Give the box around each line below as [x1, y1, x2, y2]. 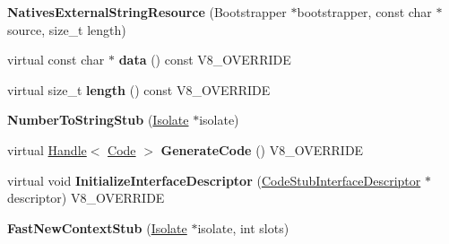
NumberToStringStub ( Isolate [7, 110, 189, 129]
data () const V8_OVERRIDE [118, 50, 291, 69]
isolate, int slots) [197, 218, 289, 237]
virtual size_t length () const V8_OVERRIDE [7, 80, 271, 99]
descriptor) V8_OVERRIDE [7, 188, 165, 207]
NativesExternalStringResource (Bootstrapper [7, 3, 287, 21]
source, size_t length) [7, 20, 126, 39]
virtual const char [7, 50, 105, 69]
